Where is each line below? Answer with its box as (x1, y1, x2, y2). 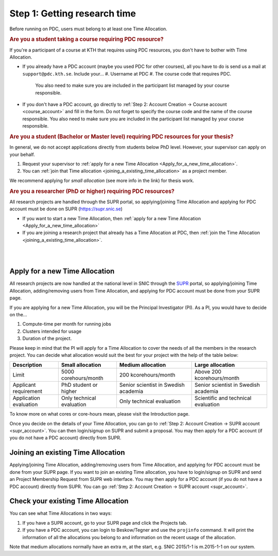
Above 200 (195, 368, 221, 375)
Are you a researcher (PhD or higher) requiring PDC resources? (9, 188, 175, 195)
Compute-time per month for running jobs (22, 321, 112, 327)
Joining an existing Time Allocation (9, 448, 125, 457)
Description (12, 362, 42, 369)
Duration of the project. (22, 335, 72, 342)
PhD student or (61, 381, 98, 388)
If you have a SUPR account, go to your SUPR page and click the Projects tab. (22, 519, 187, 526)
